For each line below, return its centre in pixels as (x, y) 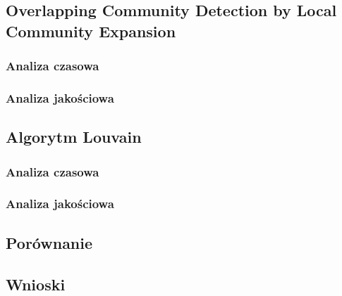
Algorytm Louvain (74, 137)
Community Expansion (91, 31)
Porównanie (49, 242)
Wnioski (36, 284)
